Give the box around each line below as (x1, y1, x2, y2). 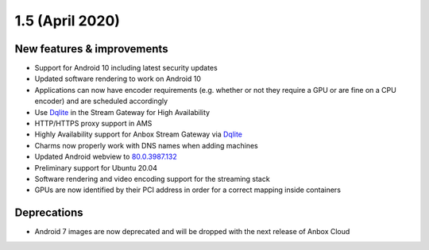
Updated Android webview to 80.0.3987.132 (34, 152, 178, 162)
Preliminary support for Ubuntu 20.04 (34, 163, 158, 172)
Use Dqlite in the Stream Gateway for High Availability (34, 107, 211, 117)
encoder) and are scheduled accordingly (34, 96, 168, 106)
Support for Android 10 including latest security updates (34, 63, 218, 73)
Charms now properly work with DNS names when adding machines (34, 140, 258, 150)
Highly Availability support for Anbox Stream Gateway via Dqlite (34, 129, 242, 139)
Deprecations (14, 206, 83, 220)
